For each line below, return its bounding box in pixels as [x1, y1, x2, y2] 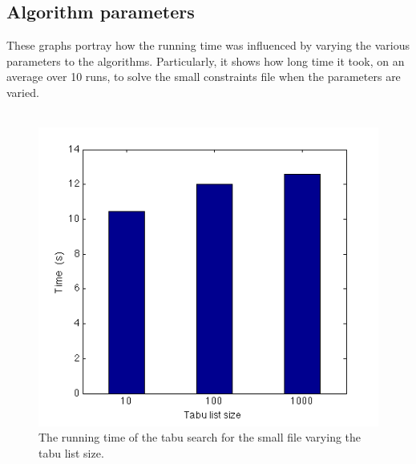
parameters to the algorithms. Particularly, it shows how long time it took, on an [6, 52, 405, 69]
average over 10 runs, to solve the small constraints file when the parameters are [6, 68, 401, 85]
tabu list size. [38, 444, 104, 461]
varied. [6, 83, 39, 100]
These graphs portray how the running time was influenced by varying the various [6, 37, 410, 54]
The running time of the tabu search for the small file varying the [38, 429, 361, 446]
